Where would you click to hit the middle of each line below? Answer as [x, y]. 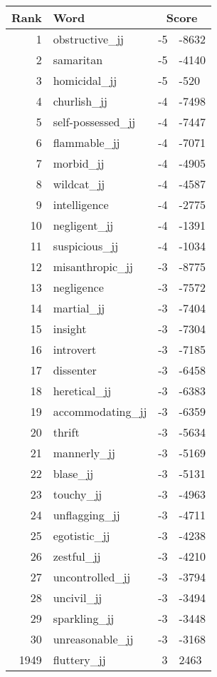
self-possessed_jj [94, 122]
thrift [66, 432]
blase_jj [73, 473]
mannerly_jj [84, 453]
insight [70, 329]
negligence [78, 287]
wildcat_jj [79, 184]
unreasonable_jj [93, 639]
